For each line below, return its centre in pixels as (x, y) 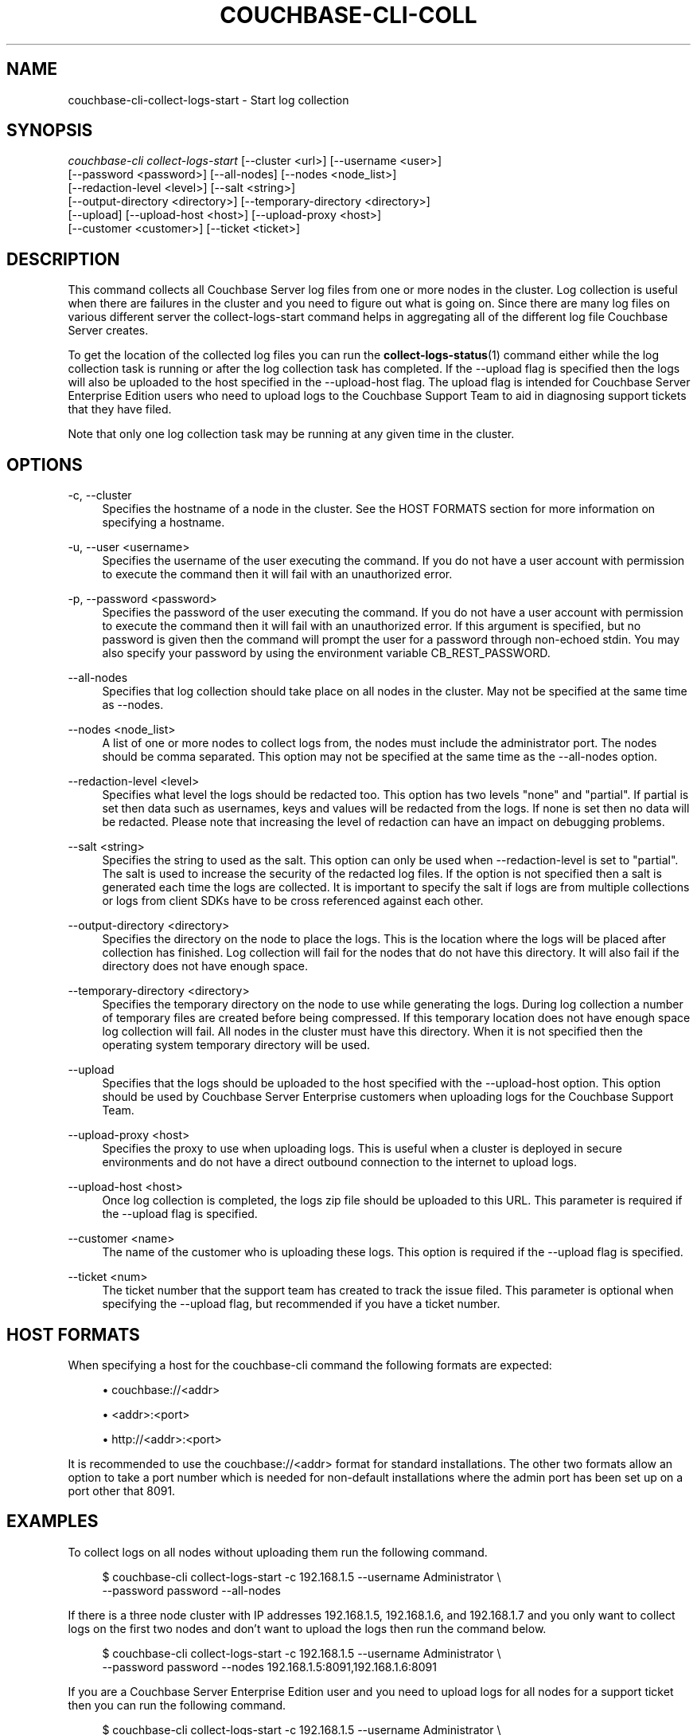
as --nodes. (133, 705)
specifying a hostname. (164, 523)
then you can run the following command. (177, 1705)
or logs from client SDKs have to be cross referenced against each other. (293, 901)
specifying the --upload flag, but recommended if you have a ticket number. (301, 1304)
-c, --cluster (100, 495)
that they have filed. (120, 409)
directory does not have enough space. (205, 966)
